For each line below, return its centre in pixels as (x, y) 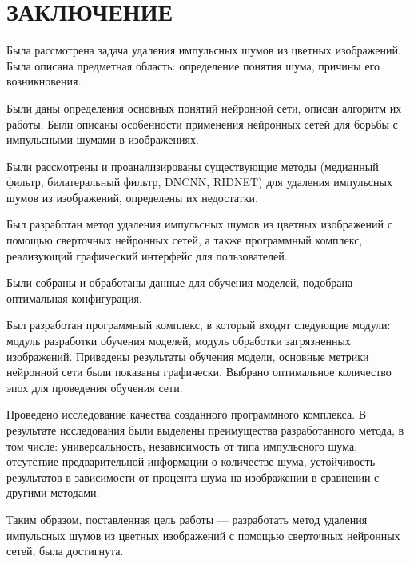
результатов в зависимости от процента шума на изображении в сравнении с (193, 477)
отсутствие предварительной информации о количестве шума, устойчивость (191, 461)
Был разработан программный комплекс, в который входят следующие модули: (199, 325)
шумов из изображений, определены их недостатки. (132, 197)
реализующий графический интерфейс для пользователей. (147, 255)
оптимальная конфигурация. (74, 298)
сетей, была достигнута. (65, 551)
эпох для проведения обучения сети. (95, 387)
